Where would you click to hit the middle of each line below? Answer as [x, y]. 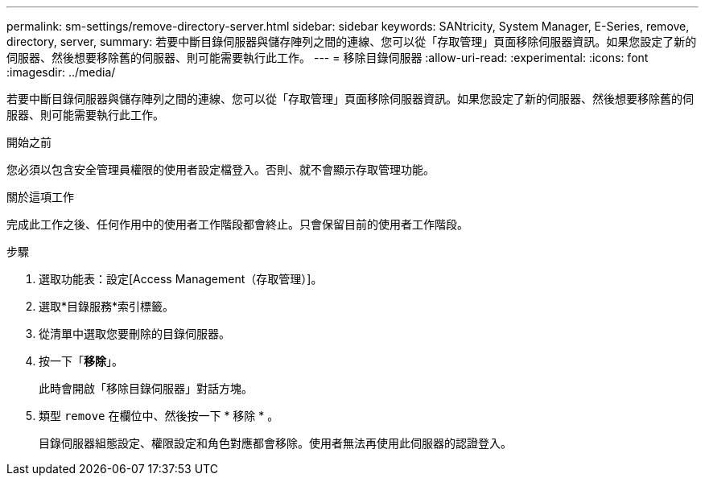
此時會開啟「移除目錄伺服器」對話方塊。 [146, 388]
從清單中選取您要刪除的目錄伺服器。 [134, 334]
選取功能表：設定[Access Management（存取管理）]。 [181, 279]
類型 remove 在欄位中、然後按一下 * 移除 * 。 [159, 416]
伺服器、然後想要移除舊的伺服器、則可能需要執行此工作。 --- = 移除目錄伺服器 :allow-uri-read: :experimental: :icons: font [328, 58]
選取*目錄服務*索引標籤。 [107, 306]
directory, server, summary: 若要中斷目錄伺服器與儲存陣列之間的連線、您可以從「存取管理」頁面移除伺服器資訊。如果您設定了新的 [352, 41]
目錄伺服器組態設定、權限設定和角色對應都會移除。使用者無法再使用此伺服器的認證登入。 [275, 443]
